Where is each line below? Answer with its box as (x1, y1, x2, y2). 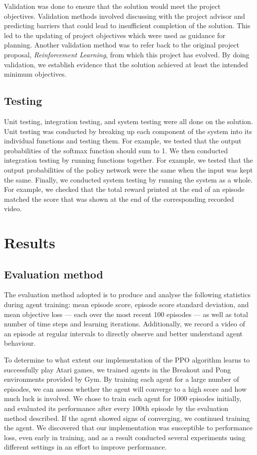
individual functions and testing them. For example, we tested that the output (4, 136, 242, 146)
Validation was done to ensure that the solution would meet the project (4, 1, 221, 11)
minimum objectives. (4, 69, 67, 79)
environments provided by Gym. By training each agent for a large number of (4, 374, 239, 384)
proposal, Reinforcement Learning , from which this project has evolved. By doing (4, 49, 250, 59)
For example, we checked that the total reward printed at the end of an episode (4, 184, 245, 194)
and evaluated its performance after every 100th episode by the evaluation (4, 403, 229, 413)
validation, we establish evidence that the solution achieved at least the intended (4, 59, 248, 69)
